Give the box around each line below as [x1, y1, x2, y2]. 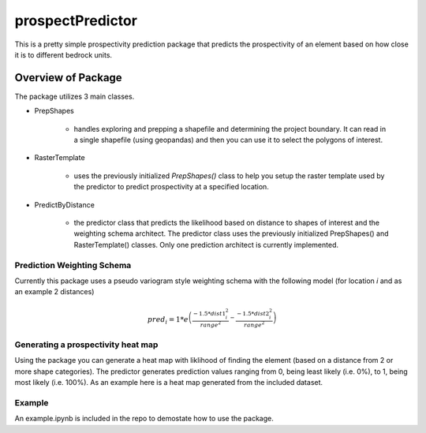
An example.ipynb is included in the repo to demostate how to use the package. [14, 414, 274, 424]
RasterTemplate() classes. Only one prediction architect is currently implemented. [73, 240, 339, 249]
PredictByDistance [34, 200, 95, 209]
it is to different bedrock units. [14, 50, 113, 59]
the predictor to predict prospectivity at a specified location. [73, 182, 270, 192]
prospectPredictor [14, 12, 138, 29]
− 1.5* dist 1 [192, 310, 226, 318]
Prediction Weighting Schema [14, 259, 132, 271]
